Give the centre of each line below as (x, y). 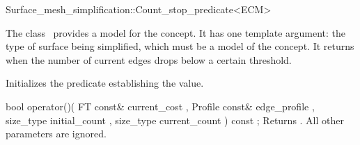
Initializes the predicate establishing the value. (105, 83)
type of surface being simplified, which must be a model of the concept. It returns (180, 46)
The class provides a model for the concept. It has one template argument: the (176, 32)
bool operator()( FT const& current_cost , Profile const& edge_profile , (160, 106)
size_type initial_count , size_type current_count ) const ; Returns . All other (175, 120)
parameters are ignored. (56, 134)
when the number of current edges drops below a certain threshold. (149, 59)
